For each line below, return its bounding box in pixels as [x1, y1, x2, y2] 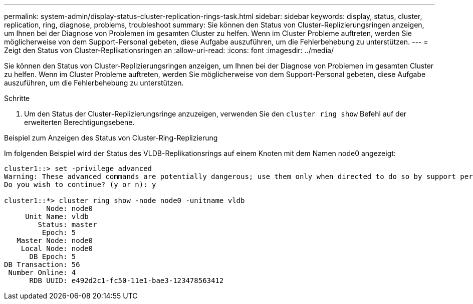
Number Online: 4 [8, 268, 76, 276]
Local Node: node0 [21, 244, 93, 252]
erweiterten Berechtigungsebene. [24, 118, 135, 126]
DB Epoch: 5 [29, 252, 76, 260]
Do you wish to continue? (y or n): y [4, 180, 156, 188]
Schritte [4, 94, 30, 102]
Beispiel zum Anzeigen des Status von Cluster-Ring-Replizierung [4, 133, 218, 142]
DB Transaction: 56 [4, 260, 80, 268]
